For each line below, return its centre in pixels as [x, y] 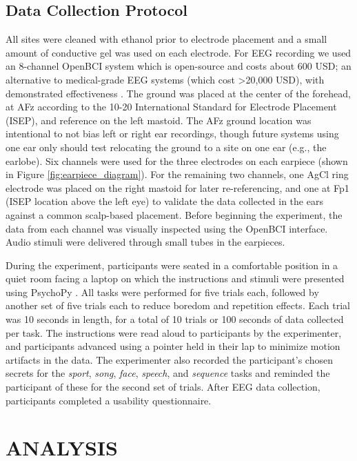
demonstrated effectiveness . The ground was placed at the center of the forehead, [178, 93]
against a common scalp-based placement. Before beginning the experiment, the [174, 214]
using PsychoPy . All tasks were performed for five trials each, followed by [162, 292]
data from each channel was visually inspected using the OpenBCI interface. [167, 228]
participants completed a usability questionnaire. [109, 400]
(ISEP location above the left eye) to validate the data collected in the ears [164, 201]
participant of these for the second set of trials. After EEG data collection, [163, 387]
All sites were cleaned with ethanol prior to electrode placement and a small [166, 39]
